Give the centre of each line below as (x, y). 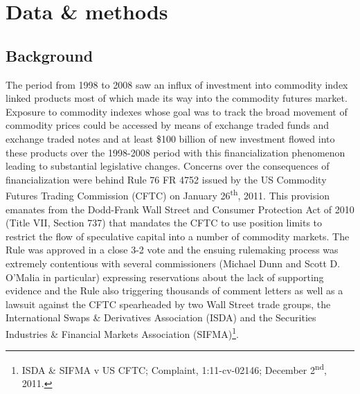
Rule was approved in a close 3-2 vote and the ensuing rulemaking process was (172, 250)
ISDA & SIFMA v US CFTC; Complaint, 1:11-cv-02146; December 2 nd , (174, 369)
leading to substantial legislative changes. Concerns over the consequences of (168, 166)
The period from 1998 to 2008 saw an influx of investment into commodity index (177, 84)
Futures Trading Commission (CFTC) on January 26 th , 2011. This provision (168, 194)
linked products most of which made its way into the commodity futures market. (177, 98)
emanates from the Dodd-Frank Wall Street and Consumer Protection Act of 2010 (180, 209)
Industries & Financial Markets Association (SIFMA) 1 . (122, 332)
